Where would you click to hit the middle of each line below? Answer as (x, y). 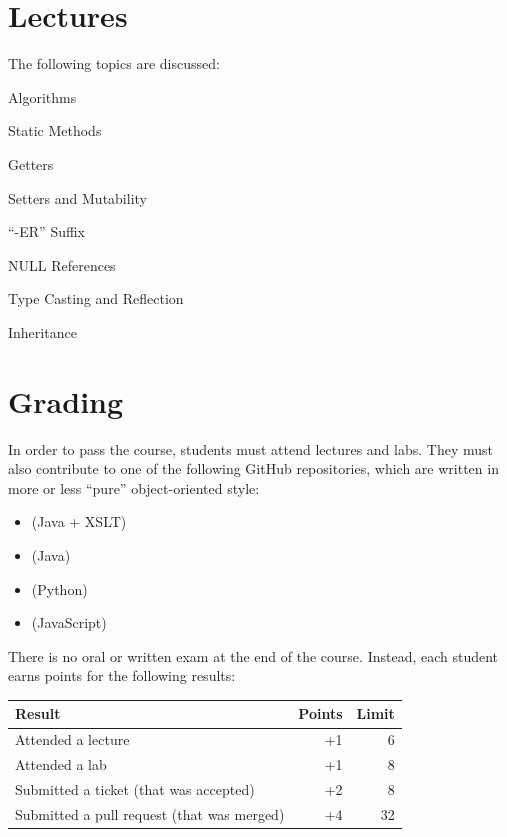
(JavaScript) (69, 622)
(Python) (59, 588)
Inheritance (42, 331)
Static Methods (55, 130)
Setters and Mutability (77, 197)
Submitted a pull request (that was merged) (150, 813)
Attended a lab (61, 764)
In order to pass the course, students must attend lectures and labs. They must (250, 448)
